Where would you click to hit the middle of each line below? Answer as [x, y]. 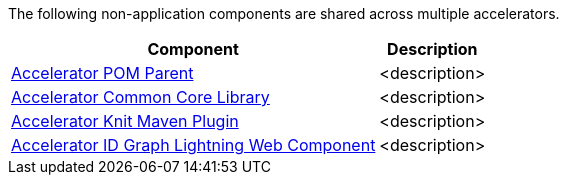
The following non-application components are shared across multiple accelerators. [284, 13]
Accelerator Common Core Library [140, 97]
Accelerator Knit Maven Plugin [125, 121]
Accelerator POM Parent [102, 73]
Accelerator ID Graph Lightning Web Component [193, 145]
